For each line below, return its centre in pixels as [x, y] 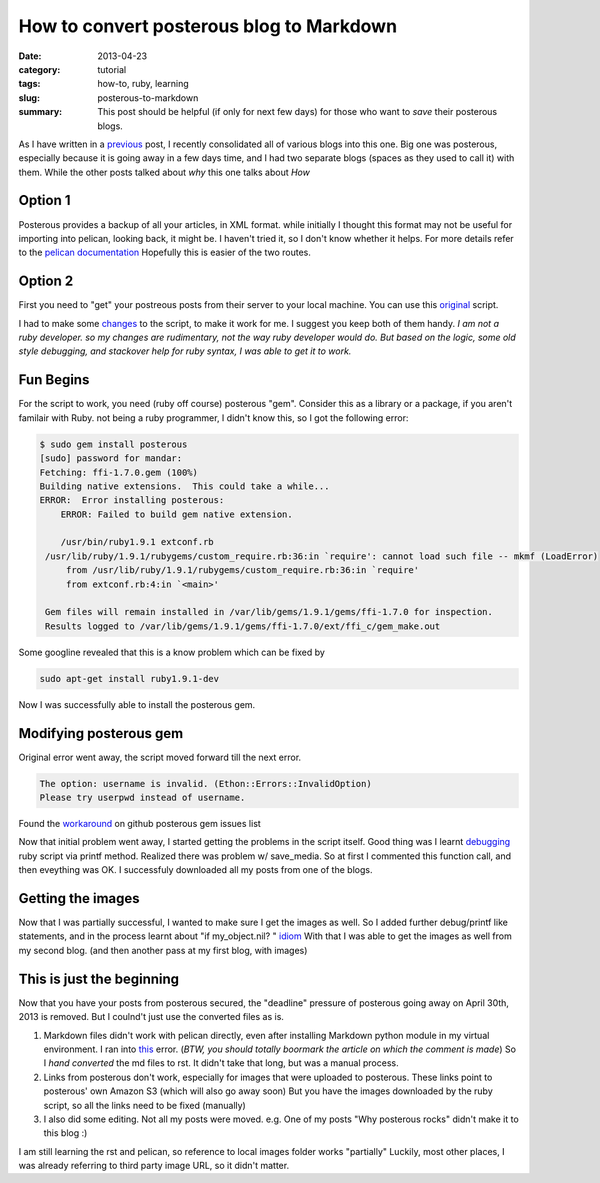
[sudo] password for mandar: [111, 458]
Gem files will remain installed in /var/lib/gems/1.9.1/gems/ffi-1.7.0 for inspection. [269, 612]
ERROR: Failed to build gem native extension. [177, 514]
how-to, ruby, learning [143, 84]
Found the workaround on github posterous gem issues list [140, 824]
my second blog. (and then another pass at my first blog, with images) [163, 950]
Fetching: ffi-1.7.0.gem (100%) [119, 472]
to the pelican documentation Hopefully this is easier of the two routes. [165, 252]
